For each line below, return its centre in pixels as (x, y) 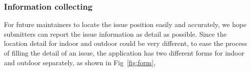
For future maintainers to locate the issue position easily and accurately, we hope (125, 24)
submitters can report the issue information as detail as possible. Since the (115, 34)
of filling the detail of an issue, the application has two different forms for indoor (124, 53)
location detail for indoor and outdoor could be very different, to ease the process (125, 43)
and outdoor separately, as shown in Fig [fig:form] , (80, 62)
